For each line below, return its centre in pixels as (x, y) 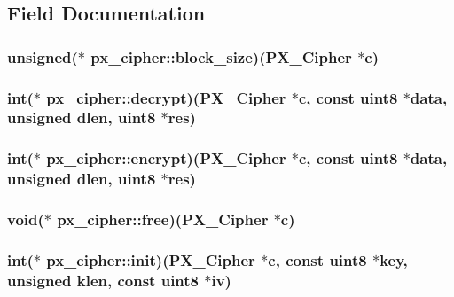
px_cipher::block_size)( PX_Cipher (221, 56)
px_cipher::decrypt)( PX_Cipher (166, 97)
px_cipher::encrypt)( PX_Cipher (166, 158)
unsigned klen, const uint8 (103, 280)
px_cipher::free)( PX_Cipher (163, 219)
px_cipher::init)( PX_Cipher (151, 259)
